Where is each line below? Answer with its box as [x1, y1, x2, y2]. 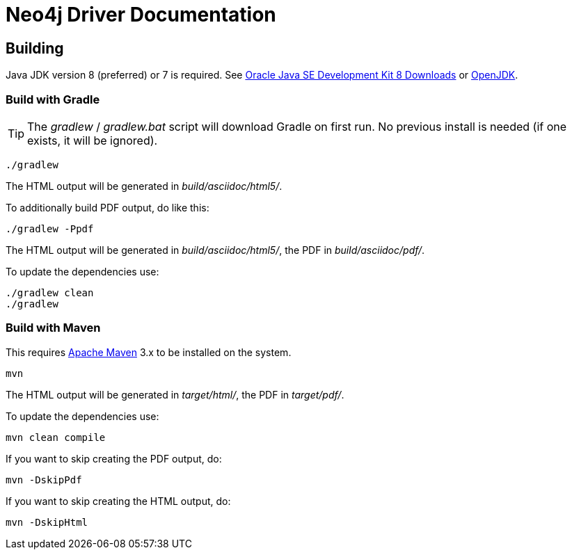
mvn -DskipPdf [6, 474, 82, 485]
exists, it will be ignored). [27, 133, 158, 147]
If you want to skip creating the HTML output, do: [6, 494, 231, 507]
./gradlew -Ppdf [6, 223, 94, 234]
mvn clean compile [6, 431, 106, 443]
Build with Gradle [6, 92, 100, 106]
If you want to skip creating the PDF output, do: [6, 452, 222, 465]
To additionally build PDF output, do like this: [6, 201, 209, 214]
